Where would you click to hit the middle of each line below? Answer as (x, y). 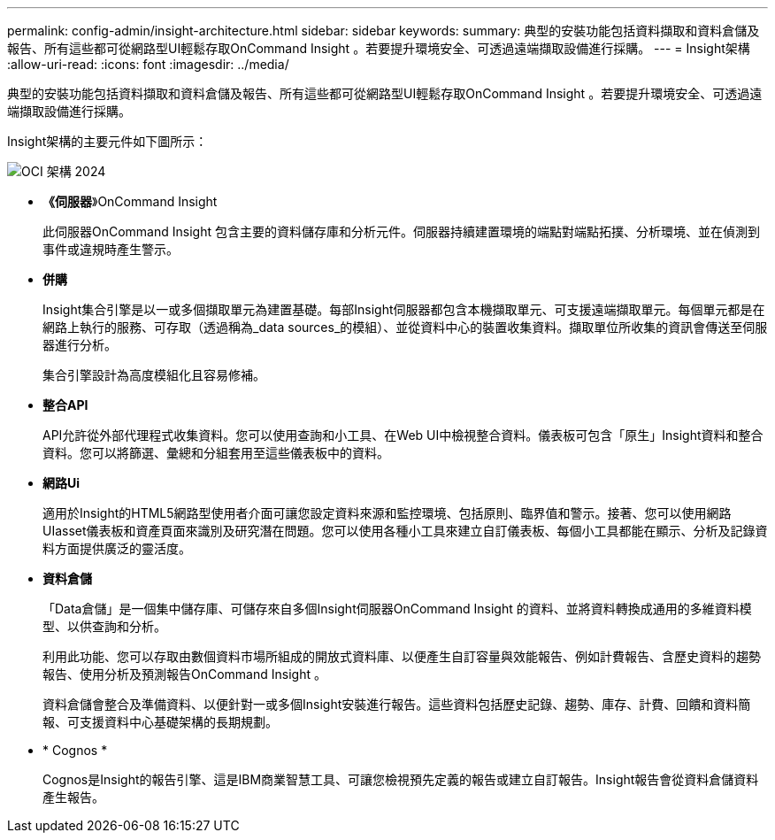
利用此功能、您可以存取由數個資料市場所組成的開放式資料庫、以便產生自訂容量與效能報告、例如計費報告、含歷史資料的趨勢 (402, 656)
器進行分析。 (80, 345)
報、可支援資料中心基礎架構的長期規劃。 (160, 722)
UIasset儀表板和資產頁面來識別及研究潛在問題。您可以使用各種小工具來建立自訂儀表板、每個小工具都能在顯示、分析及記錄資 (405, 531)
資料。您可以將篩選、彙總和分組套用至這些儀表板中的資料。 (216, 453)
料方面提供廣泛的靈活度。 (117, 548)
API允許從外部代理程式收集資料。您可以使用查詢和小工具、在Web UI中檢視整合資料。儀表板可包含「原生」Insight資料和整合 (403, 435)
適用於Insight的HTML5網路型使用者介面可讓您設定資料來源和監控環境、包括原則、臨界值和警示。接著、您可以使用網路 (387, 513)
